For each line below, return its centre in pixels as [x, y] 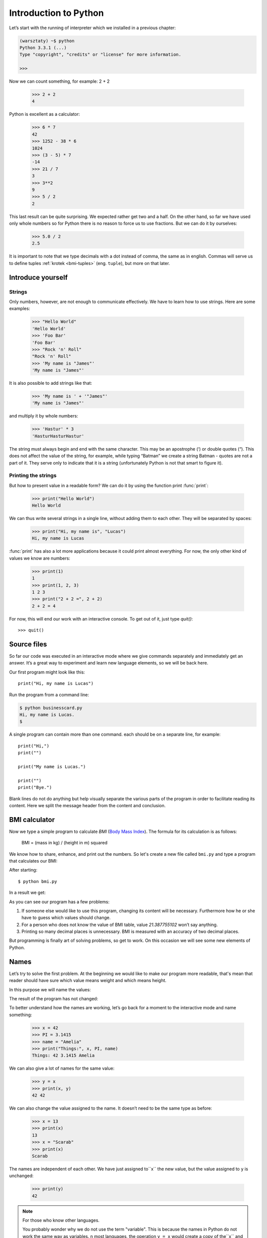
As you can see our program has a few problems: [59, 902]
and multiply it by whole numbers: [44, 416]
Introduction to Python [56, 13]
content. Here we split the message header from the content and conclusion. [87, 805]
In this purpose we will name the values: [50, 989]
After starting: [23, 870]
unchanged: [22, 1176]
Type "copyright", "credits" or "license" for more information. [100, 55]
